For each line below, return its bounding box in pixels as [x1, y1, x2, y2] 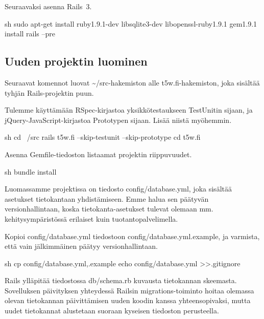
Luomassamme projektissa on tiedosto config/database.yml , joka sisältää [5, 183, 232, 194]
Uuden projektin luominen [5, 53, 148, 69]
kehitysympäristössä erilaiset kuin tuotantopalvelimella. [5, 213, 178, 224]
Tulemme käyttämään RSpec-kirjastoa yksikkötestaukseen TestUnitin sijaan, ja [5, 104, 253, 115]
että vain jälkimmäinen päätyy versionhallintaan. [5, 241, 158, 251]
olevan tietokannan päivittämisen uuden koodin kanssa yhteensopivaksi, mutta [5, 295, 251, 306]
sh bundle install [5, 166, 57, 177]
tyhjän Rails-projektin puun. [5, 87, 94, 98]
